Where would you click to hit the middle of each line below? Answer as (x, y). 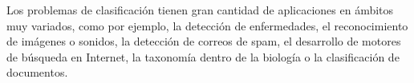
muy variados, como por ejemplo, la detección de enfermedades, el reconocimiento (207, 25)
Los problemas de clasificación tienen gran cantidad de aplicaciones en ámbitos (200, 10)
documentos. (37, 72)
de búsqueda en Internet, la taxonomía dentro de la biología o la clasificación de (203, 56)
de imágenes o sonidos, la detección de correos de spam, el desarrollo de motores (204, 41)
